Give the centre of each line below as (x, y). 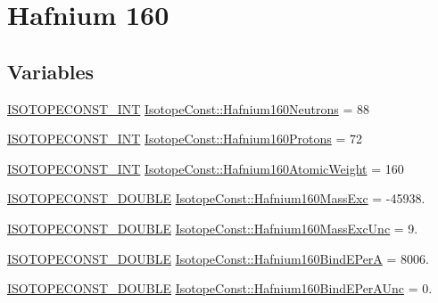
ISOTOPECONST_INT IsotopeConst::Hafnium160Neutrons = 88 (188, 108)
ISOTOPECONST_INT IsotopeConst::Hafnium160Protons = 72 (185, 139)
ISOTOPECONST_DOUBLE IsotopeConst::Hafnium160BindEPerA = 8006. (218, 258)
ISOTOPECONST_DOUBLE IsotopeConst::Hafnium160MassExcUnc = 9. (213, 228)
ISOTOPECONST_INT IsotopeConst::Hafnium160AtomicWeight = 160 (206, 168)
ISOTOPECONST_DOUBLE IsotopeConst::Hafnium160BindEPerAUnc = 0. (220, 288)
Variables (51, 71)
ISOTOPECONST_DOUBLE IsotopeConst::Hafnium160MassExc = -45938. (216, 198)
